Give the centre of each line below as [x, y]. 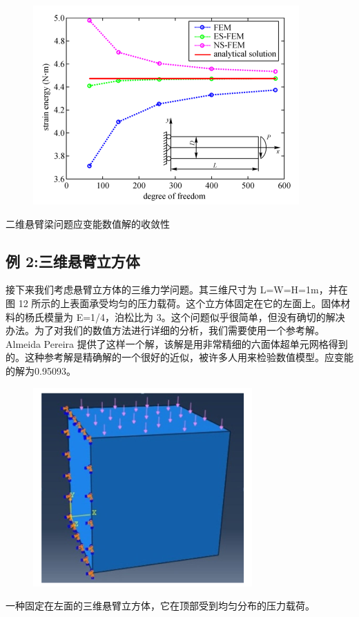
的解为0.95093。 [41, 370]
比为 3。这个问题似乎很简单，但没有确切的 [230, 316]
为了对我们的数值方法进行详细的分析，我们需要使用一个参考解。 [179, 330]
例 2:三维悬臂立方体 [73, 261]
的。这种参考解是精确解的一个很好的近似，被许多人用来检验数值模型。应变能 [179, 357]
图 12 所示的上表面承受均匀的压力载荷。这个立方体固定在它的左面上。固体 [173, 303]
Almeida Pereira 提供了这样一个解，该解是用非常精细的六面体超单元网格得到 [177, 343]
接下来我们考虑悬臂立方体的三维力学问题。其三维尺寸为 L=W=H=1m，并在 [177, 290]
